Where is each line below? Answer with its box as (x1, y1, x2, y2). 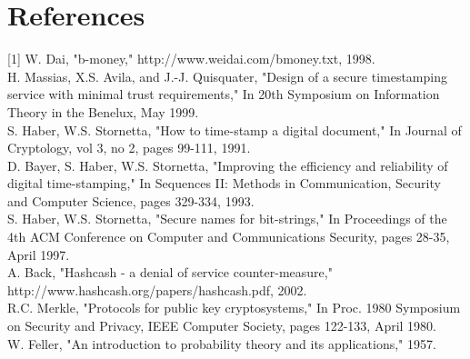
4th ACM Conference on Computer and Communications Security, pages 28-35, (7, 227, 450, 246)
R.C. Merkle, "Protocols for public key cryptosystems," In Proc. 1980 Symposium (7, 298, 461, 317)
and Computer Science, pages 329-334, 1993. (7, 191, 255, 210)
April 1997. (7, 244, 70, 264)
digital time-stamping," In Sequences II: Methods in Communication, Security (7, 174, 441, 193)
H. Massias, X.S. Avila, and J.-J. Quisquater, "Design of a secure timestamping (7, 66, 447, 85)
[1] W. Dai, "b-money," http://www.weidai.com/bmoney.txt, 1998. (7, 49, 375, 68)
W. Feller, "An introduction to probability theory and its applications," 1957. (7, 334, 436, 353)
